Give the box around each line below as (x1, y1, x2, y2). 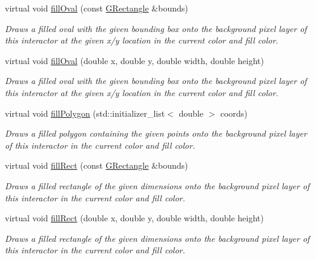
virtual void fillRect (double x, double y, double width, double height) (5, 212, 264, 224)
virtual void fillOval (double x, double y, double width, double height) (5, 54, 264, 67)
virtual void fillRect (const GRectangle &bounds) (5, 159, 188, 172)
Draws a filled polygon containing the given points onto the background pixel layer (5, 127, 307, 140)
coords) (220, 106, 248, 119)
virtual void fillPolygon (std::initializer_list (5, 106, 165, 119)
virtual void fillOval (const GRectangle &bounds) (5, 2, 188, 14)
